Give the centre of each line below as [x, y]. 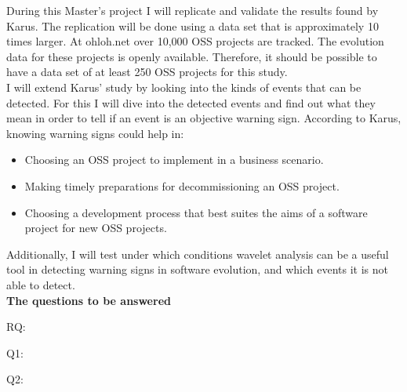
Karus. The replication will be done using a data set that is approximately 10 [193, 25]
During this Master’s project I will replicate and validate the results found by [193, 10]
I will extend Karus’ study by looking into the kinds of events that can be [184, 87]
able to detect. [41, 284]
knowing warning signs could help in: [95, 133]
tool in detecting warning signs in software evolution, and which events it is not [197, 269]
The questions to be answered [89, 300]
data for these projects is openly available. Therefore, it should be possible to [192, 56]
